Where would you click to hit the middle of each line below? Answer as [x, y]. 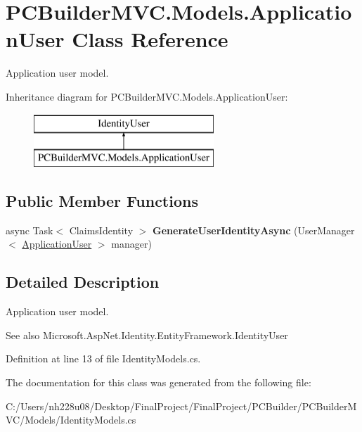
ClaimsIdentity [101, 230]
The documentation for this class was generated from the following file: [159, 382]
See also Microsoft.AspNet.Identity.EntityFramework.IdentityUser [147, 335]
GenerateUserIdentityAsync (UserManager [254, 230]
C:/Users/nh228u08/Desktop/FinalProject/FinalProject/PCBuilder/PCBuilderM [181, 406]
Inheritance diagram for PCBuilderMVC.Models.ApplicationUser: [147, 96]
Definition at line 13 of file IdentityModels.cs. [103, 358]
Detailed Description [83, 282]
